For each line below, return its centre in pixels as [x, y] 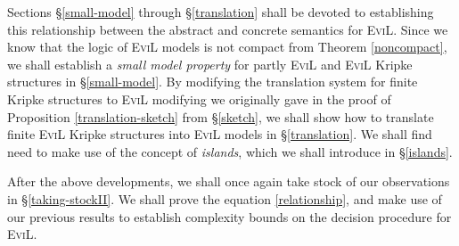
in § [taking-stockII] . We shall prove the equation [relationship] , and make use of [225, 198]
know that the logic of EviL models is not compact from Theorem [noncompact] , [227, 47]
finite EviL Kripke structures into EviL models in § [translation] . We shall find [220, 134]
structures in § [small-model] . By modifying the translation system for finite [213, 82]
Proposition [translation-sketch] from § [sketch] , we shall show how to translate [221, 116]
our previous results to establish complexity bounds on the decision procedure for [229, 216]
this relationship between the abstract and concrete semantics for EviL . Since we [228, 29]
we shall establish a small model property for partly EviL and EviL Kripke [210, 64]
